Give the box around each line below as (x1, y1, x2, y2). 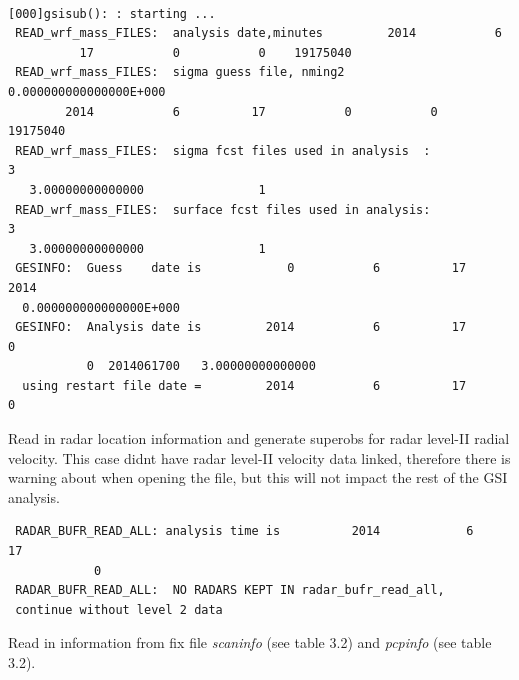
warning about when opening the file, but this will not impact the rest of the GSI (8, 467, 508, 488)
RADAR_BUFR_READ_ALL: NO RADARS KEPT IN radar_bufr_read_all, (15, 583, 445, 598)
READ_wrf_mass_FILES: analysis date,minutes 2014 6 (15, 26, 502, 41)
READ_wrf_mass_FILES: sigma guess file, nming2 (15, 65, 345, 80)
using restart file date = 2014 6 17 (22, 378, 467, 393)
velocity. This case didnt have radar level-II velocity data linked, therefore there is (8, 447, 511, 468)
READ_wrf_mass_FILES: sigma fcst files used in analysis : (15, 143, 431, 158)
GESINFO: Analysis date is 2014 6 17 (15, 320, 467, 335)
